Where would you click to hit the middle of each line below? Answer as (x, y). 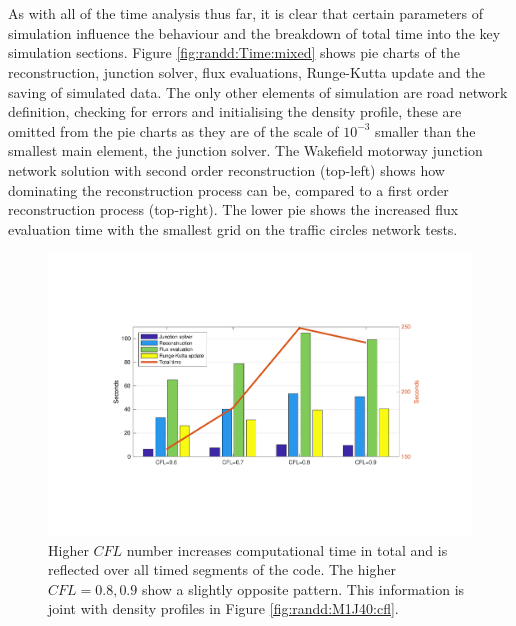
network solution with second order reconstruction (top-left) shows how (226, 169)
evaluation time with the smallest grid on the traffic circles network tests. (233, 228)
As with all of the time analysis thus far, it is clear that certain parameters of (246, 13)
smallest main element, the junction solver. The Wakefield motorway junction (245, 150)
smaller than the (425, 130)
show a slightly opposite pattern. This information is (303, 588)
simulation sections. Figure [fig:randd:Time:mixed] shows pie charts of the (234, 52)
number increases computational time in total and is (287, 549)
